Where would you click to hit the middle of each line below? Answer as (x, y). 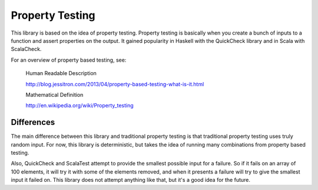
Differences (33, 122)
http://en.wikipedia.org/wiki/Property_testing (79, 106)
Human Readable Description (61, 73)
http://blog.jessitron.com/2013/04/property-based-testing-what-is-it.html (115, 84)
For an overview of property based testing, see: (69, 60)
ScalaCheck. (26, 49)
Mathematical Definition (54, 94)
